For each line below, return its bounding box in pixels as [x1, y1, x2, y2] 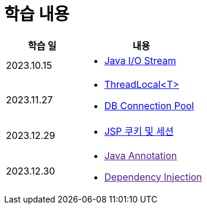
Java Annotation [104, 149, 177, 161]
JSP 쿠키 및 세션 [104, 125, 174, 137]
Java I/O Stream [104, 54, 176, 66]
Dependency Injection [104, 170, 202, 183]
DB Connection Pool [104, 99, 194, 112]
